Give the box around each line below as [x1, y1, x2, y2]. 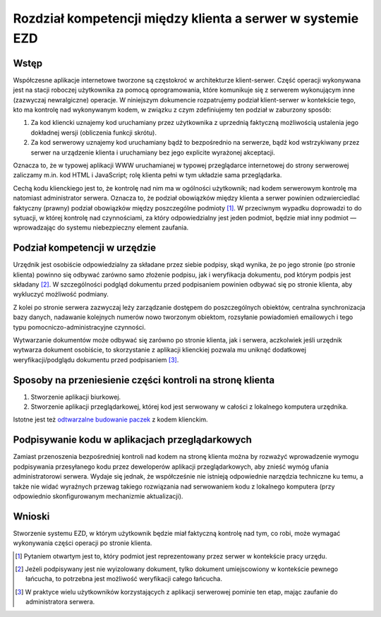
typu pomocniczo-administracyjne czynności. [13, 323, 146, 331]
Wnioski [13, 510, 50, 522]
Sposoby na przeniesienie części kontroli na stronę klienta [13, 374, 275, 386]
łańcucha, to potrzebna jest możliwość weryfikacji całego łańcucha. [25, 575, 222, 583]
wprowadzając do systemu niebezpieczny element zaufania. [13, 223, 189, 232]
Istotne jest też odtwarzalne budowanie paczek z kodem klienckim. [13, 415, 208, 424]
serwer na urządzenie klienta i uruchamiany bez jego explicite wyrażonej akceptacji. [30, 148, 275, 157]
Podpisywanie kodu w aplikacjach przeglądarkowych [13, 434, 252, 446]
